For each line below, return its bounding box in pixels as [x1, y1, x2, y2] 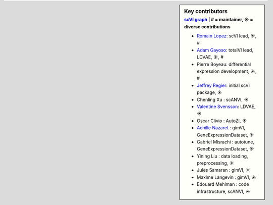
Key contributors [184, 8, 227, 15]
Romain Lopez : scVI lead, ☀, [197, 33, 257, 39]
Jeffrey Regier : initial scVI [197, 82, 250, 88]
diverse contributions [184, 23, 231, 30]
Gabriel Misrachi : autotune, [197, 139, 255, 145]
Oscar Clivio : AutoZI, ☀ [197, 118, 247, 124]
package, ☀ [197, 89, 222, 95]
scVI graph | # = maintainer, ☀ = [184, 17, 253, 23]
